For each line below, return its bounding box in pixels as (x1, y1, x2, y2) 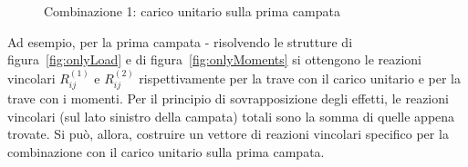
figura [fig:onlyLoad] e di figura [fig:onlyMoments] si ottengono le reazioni (7, 50, 421, 69)
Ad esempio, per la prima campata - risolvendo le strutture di (7, 32, 353, 51)
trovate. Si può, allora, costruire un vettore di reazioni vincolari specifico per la (7, 124, 449, 143)
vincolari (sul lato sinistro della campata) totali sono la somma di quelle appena (7, 106, 455, 125)
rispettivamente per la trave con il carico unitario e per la (139, 68, 461, 87)
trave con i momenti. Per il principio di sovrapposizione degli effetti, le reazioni (7, 89, 449, 108)
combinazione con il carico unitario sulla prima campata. (7, 142, 325, 161)
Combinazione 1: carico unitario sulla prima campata (44, 2, 340, 20)
